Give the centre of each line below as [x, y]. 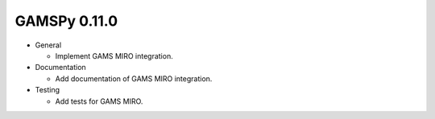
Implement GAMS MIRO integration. [114, 55]
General [48, 45]
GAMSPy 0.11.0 [66, 21]
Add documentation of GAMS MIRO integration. [134, 78]
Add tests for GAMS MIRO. [99, 101]
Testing [48, 90]
